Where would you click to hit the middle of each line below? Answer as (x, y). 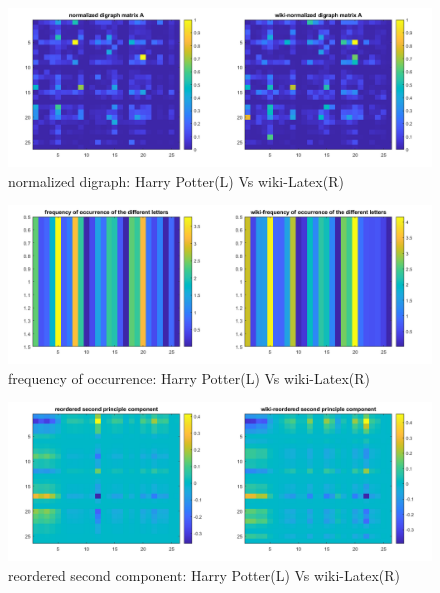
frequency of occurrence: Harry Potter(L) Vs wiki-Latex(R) (189, 377)
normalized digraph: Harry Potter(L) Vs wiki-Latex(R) (176, 180)
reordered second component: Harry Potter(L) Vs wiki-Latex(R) (204, 574)
